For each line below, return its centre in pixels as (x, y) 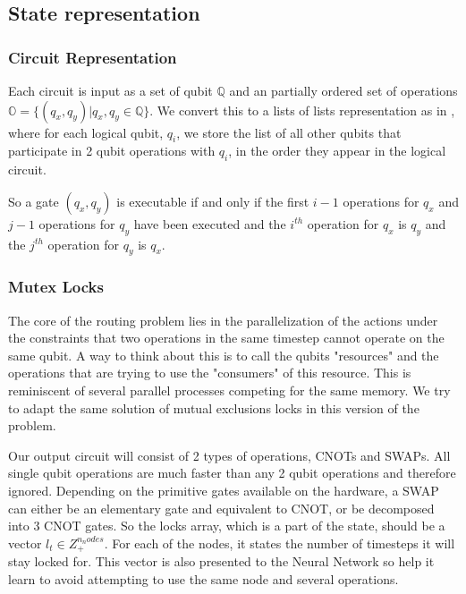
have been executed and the (210, 223)
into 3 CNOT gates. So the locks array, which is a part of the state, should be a (227, 526)
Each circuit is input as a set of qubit (110, 90)
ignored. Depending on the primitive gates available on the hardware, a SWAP (224, 490)
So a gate (34, 201)
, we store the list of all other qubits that (289, 132)
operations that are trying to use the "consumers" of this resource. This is (210, 373)
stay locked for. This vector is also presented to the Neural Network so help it (221, 561)
